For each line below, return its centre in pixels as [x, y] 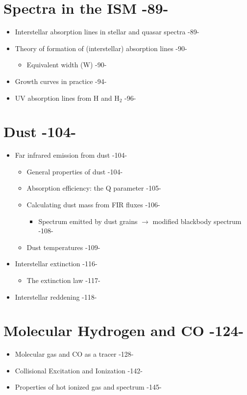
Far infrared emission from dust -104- [71, 155]
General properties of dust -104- [75, 171]
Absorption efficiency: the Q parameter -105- [94, 188]
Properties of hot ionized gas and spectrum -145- [88, 387]
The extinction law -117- [63, 280]
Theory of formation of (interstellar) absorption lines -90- [101, 48]
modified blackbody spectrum [197, 221]
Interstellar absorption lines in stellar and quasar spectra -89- [107, 32]
